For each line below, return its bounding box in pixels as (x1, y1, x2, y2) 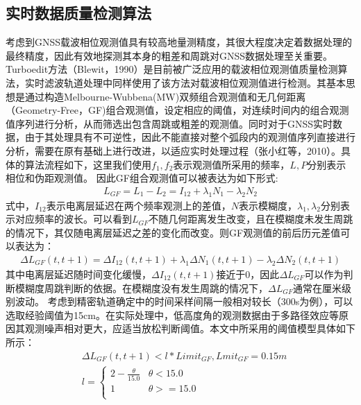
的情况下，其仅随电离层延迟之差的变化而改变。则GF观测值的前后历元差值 (6, 225, 341, 239)
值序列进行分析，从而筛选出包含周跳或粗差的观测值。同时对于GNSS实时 (6, 116, 333, 130)
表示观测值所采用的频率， (173, 157, 290, 171)
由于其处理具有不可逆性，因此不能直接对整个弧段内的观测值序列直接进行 (24, 130, 355, 144)
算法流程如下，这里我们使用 (24, 157, 151, 171)
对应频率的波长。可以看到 (15, 212, 132, 226)
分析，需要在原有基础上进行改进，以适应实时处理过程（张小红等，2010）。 (6, 143, 341, 157)
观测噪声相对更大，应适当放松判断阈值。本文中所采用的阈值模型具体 (24, 321, 336, 336)
